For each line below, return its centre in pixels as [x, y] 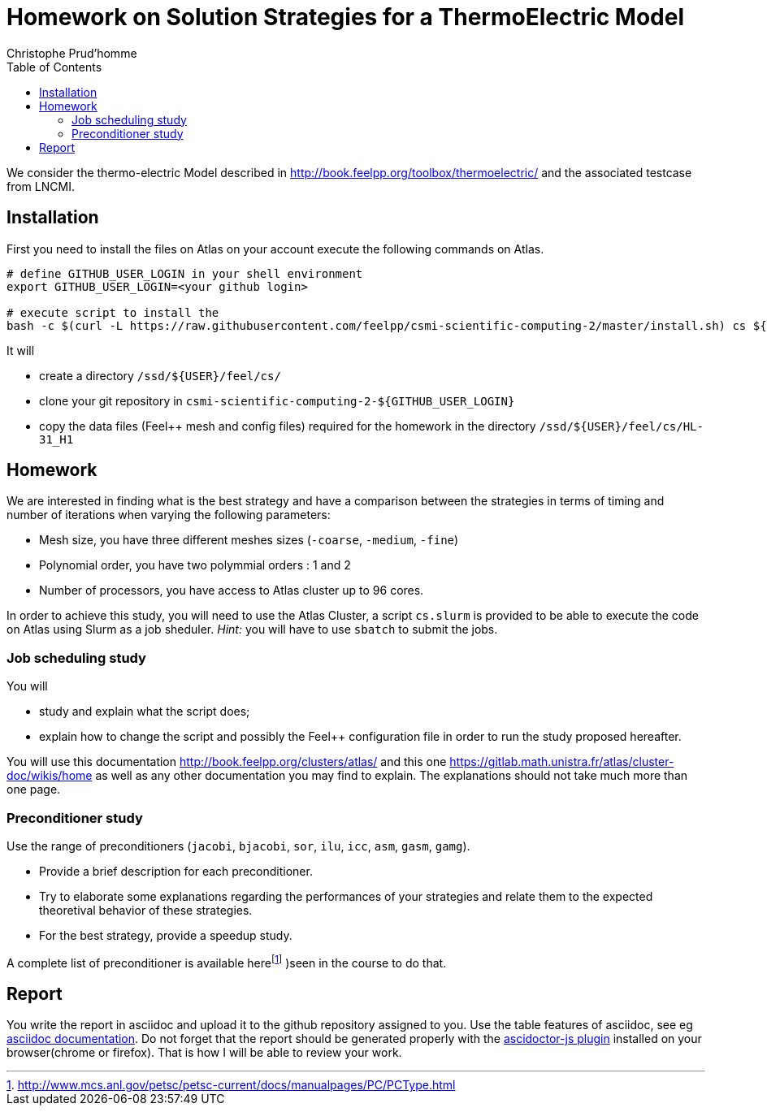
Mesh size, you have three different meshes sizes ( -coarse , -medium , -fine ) [249, 540]
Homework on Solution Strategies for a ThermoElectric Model [346, 17]
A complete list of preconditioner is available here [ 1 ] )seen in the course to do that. [227, 961]
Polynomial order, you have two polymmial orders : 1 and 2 [195, 565]
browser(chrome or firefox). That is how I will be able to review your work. [204, 1053]
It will [21, 350]
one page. [34, 790]
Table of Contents [54, 67]
